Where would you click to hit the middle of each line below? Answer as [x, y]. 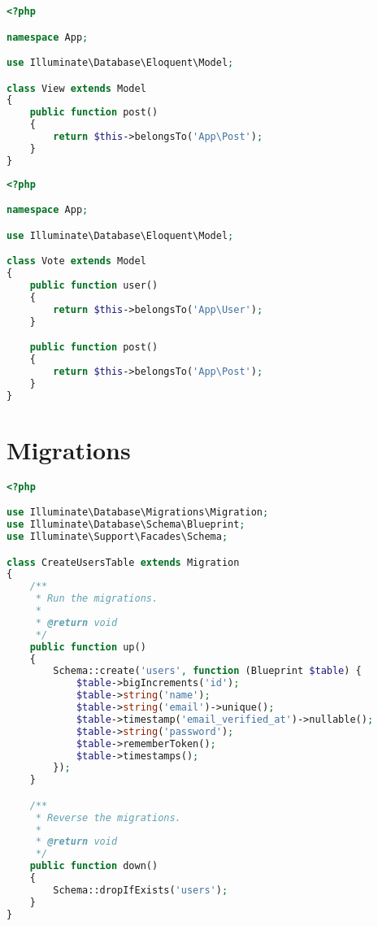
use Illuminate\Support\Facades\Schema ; [117, 537]
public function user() [94, 286]
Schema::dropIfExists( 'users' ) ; [141, 890]
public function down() [94, 866]
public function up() [88, 647]
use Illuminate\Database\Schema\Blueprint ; [126, 525]
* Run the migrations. [97, 599]
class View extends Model [76, 88]
